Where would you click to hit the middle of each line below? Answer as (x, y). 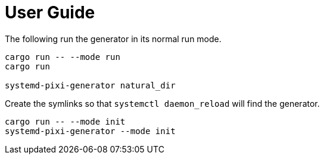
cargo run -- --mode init (65, 121)
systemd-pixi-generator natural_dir (90, 85)
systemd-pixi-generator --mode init (90, 131)
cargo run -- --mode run (63, 57)
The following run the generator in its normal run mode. (113, 39)
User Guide (50, 12)
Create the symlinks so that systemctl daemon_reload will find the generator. (162, 103)
